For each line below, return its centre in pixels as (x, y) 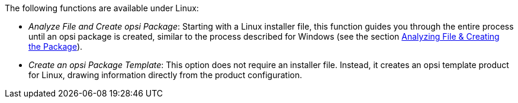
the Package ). (56, 46)
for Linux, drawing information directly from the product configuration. (165, 75)
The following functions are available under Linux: (102, 8)
